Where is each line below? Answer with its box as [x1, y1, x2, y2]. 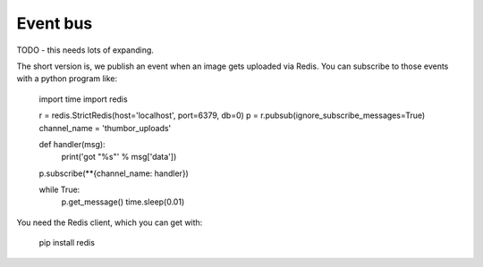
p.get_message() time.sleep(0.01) [61, 196, 185, 207]
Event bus [16, 13, 93, 33]
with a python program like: [16, 73, 118, 84]
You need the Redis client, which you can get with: [16, 217, 203, 228]
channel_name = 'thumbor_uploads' [38, 122, 172, 133]
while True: [38, 184, 80, 196]
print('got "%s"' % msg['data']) [61, 152, 177, 163]
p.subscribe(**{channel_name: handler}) [38, 168, 190, 179]
